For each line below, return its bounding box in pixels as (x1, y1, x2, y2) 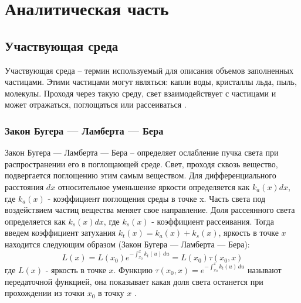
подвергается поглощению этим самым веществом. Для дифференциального (5, 169, 276, 181)
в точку (98, 287, 124, 299)
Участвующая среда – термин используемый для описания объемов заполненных (5, 64, 293, 76)
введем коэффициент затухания (5, 226, 116, 239)
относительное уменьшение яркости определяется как (58, 180, 250, 192)
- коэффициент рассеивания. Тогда (151, 215, 274, 227)
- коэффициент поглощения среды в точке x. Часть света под (48, 192, 266, 204)
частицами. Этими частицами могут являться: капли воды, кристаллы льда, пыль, (5, 75, 297, 88)
